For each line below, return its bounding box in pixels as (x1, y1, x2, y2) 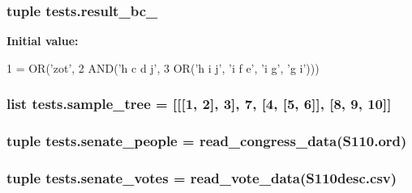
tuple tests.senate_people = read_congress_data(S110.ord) (6, 131, 407, 151)
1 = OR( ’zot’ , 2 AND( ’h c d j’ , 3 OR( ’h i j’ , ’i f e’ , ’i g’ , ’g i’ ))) (6, 59, 320, 76)
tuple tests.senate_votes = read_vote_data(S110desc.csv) (6, 168, 397, 188)
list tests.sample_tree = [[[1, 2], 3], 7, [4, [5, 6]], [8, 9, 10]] (6, 94, 392, 114)
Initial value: (6, 32, 79, 49)
